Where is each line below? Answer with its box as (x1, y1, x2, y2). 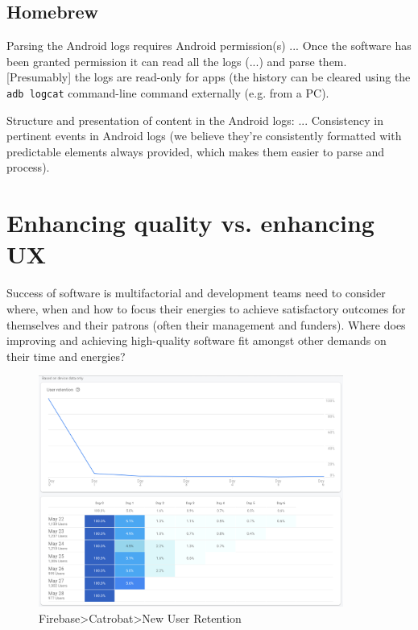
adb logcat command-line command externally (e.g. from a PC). (6, 84, 329, 101)
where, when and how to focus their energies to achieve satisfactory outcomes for (6, 300, 406, 317)
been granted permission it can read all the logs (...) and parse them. (6, 52, 347, 69)
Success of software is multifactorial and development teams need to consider (6, 284, 386, 301)
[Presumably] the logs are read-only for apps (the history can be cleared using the (6, 68, 411, 85)
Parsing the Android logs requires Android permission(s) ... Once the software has (6, 37, 412, 54)
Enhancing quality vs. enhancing (6, 206, 375, 239)
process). (6, 159, 50, 176)
